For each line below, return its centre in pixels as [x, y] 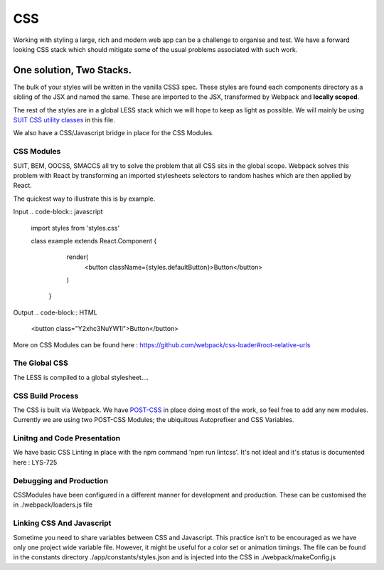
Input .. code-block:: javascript [58, 212]
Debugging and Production [61, 480]
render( [78, 257]
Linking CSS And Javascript [62, 523]
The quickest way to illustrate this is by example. [84, 199]
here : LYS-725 [35, 462]
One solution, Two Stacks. [72, 70]
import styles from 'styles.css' [75, 228]
